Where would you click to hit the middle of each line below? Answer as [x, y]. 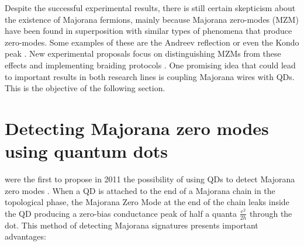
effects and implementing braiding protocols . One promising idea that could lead [150, 65]
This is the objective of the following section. [85, 88]
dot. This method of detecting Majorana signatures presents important [132, 225]
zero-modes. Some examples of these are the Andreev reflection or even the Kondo [152, 42]
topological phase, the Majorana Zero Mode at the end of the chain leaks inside [147, 202]
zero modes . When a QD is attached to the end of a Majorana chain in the [140, 190]
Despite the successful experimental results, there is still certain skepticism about [150, 8]
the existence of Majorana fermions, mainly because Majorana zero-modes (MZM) [152, 19]
